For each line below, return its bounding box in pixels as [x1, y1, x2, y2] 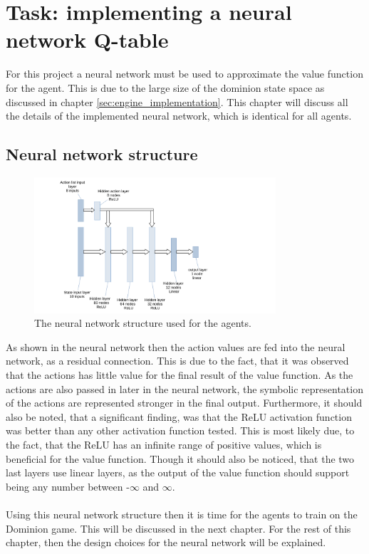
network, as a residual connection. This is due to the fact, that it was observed [6, 353, 349, 368]
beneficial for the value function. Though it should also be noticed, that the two [6, 451, 355, 466]
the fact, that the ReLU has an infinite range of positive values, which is [6, 437, 322, 452]
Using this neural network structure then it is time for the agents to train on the [6, 506, 358, 521]
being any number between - [6, 479, 130, 493]
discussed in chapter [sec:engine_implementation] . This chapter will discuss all [6, 94, 348, 109]
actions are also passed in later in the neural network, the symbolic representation [6, 381, 363, 396]
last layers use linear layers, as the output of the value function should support [6, 465, 350, 480]
